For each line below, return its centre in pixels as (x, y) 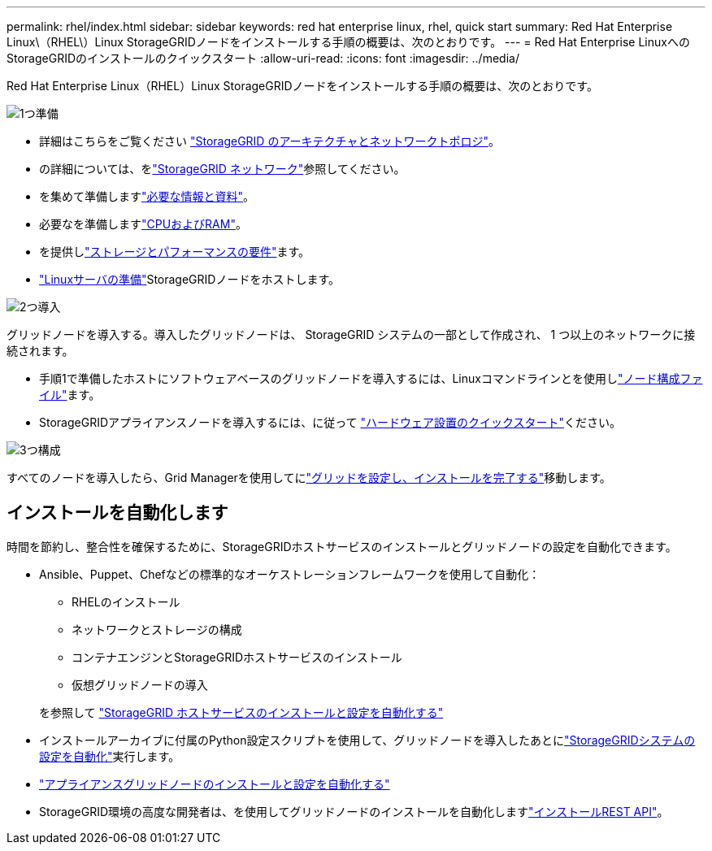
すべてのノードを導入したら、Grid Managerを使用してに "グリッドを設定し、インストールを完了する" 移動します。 (309, 478)
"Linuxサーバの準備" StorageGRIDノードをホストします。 (190, 279)
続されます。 (40, 351)
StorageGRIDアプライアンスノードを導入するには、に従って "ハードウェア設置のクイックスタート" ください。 (330, 422)
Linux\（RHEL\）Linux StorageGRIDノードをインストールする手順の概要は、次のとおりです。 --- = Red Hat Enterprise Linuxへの (348, 42)
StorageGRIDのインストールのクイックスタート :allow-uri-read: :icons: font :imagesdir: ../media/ (263, 58)
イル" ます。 (70, 395)
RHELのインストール (126, 601)
